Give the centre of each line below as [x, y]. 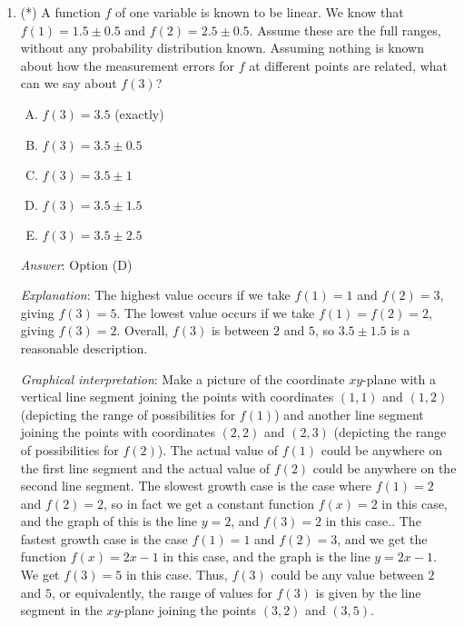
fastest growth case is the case [104, 538]
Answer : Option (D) [76, 264]
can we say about [69, 83]
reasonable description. [84, 348]
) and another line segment [349, 414]
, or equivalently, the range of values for [162, 592]
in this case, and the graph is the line [267, 556]
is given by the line [368, 592]
